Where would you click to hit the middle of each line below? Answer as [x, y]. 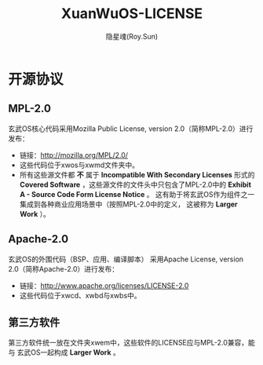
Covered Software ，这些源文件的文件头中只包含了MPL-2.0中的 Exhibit [135, 184]
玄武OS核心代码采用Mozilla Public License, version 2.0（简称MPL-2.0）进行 [131, 128]
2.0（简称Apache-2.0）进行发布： [64, 268]
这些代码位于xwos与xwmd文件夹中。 [79, 165]
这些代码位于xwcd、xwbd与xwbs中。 [80, 295]
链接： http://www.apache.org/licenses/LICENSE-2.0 [104, 285]
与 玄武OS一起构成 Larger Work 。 [64, 352]
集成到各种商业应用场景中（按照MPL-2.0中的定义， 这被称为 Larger [128, 204]
